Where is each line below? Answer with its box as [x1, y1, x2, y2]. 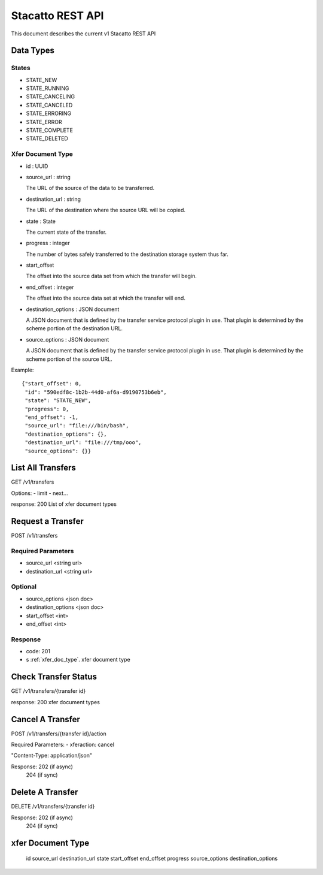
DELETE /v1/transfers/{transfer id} [11, 803, 95, 810]
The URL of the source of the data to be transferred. [26, 185, 155, 192]
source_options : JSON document [26, 336, 109, 343]
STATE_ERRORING [26, 110, 72, 117]
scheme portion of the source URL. [26, 355, 113, 363]
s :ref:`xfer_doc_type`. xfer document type [26, 656, 131, 663]
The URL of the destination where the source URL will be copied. [26, 207, 185, 214]
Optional [11, 583, 37, 591]
